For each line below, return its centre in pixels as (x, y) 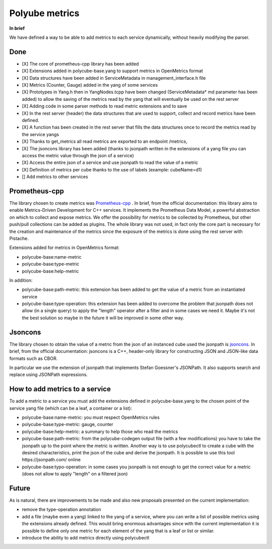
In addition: (21, 280)
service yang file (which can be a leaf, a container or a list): (71, 408)
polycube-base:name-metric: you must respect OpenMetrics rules (91, 417)
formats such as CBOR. (33, 358)
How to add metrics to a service (60, 389)
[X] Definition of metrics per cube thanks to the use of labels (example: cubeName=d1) (112, 169)
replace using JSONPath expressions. (49, 375)
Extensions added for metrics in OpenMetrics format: (64, 248)
